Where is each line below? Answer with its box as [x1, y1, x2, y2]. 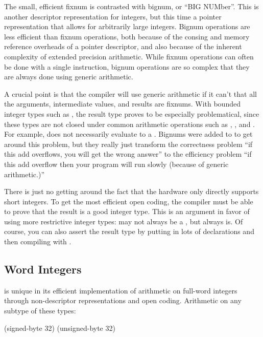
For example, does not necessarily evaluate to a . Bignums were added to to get [4, 129, 253, 139]
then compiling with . [4, 236, 71, 247]
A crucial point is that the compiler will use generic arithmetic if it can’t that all [4, 88, 257, 99]
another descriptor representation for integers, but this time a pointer [4, 11, 222, 22]
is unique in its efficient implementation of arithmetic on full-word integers [4, 285, 237, 296]
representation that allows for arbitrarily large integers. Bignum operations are [4, 21, 250, 32]
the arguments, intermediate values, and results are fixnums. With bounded [4, 98, 241, 109]
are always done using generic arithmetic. [4, 71, 133, 82]
